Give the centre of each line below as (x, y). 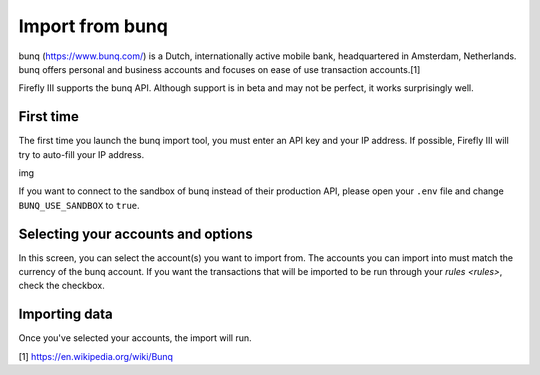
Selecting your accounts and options (136, 233)
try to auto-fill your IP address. (81, 154)
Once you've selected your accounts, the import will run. (135, 338)
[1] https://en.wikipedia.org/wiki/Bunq (96, 356)
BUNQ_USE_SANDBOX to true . (79, 205)
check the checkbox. (61, 286)
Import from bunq (93, 26)
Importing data (66, 314)
